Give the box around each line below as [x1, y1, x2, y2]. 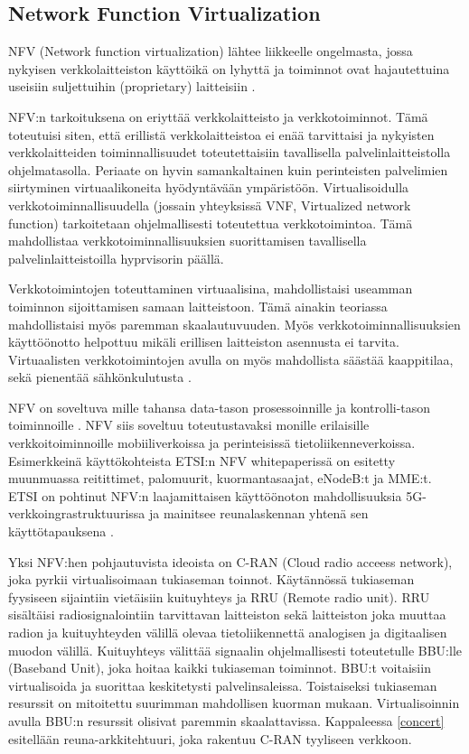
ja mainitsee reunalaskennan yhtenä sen [148, 504, 369, 523]
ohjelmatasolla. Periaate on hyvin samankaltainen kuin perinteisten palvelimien [8, 160, 448, 179]
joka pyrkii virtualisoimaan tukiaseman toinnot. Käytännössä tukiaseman [8, 570, 415, 589]
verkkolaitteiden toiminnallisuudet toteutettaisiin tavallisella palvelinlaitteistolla [8, 143, 451, 162]
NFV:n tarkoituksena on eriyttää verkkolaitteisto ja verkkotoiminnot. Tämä [8, 107, 428, 126]
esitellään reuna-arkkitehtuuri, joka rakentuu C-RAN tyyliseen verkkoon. [8, 729, 412, 748]
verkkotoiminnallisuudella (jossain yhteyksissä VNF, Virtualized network [8, 195, 411, 214]
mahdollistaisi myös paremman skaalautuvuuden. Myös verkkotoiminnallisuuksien [8, 314, 461, 333]
